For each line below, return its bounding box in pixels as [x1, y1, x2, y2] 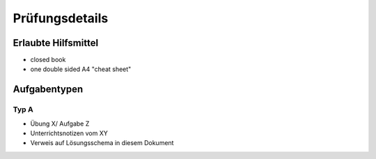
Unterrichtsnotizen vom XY [30, 129, 108, 137]
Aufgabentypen [13, 84, 84, 96]
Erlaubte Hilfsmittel [13, 37, 99, 49]
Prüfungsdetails [13, 10, 109, 26]
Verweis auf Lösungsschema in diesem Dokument [30, 139, 174, 147]
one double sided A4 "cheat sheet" [30, 65, 132, 73]
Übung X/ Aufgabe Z [30, 119, 90, 128]
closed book [30, 56, 66, 64]
